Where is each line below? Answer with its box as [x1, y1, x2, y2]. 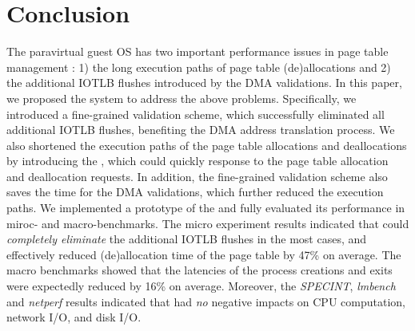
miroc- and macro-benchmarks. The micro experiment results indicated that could [6, 215, 409, 231]
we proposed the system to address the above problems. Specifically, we [6, 89, 357, 106]
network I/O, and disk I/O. [6, 309, 142, 325]
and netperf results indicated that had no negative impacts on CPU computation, [6, 293, 405, 309]
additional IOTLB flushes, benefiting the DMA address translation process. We [6, 121, 395, 138]
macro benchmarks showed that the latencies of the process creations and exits [6, 262, 393, 278]
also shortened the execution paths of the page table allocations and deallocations [6, 136, 407, 153]
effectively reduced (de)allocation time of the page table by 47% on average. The [6, 246, 401, 262]
